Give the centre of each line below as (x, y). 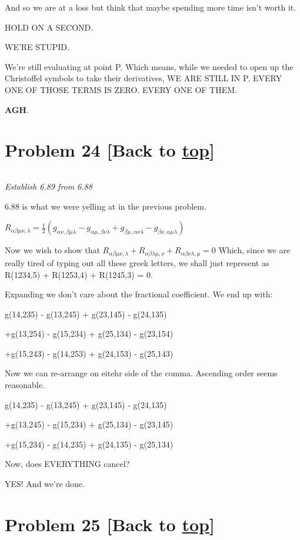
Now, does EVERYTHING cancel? (67, 464)
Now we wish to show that (52, 250)
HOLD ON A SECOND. (49, 27)
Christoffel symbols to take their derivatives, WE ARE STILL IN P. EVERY (144, 78)
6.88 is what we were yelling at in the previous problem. (106, 206)
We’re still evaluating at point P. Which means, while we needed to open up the (149, 66)
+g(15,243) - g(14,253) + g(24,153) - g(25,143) (89, 353)
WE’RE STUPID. (37, 47)
